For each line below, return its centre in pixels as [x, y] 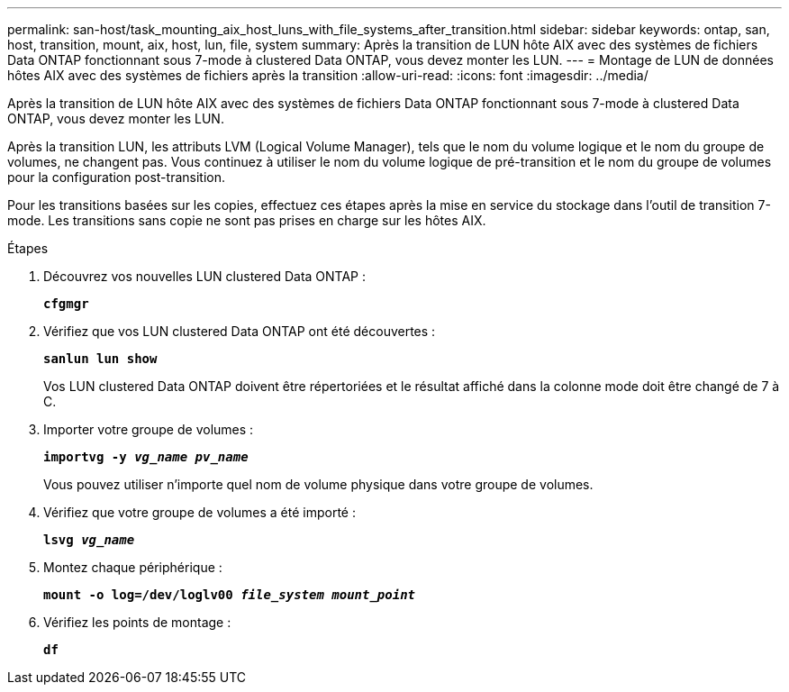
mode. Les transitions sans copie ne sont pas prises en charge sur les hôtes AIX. [247, 220]
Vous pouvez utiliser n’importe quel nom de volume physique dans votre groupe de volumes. [318, 484]
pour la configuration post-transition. [116, 177]
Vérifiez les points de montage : [137, 622]
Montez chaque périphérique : [133, 567]
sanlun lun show [100, 359]
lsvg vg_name [89, 540]
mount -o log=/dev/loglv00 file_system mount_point [230, 595]
